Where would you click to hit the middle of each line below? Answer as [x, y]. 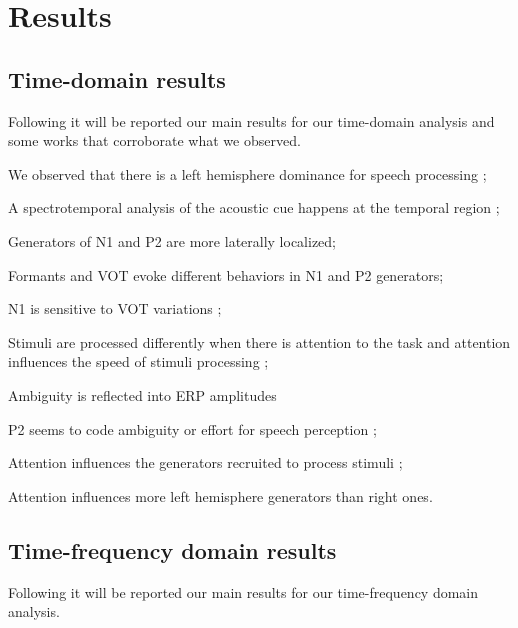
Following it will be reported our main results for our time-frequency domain [243, 591]
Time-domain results [117, 78]
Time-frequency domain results [172, 549]
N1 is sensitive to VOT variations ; [115, 308]
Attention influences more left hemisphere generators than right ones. [220, 495]
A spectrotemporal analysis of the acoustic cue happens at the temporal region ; [254, 207]
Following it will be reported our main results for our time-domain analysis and [251, 120]
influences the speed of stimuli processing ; [138, 361]
